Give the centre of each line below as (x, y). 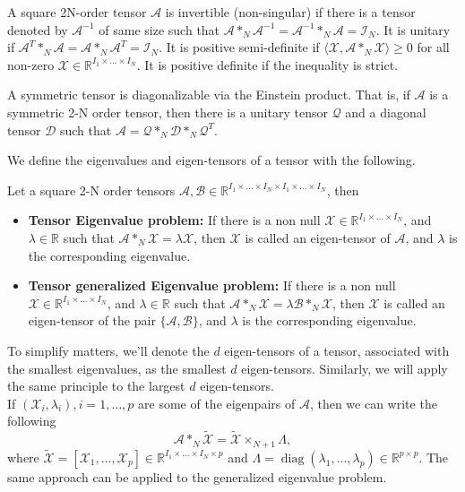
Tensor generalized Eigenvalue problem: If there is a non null (212, 285)
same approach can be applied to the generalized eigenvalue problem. (197, 476)
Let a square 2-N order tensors (91, 190)
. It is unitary (413, 29)
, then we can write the (373, 403)
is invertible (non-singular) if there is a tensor (290, 12)
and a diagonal (386, 112)
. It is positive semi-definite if (239, 47)
